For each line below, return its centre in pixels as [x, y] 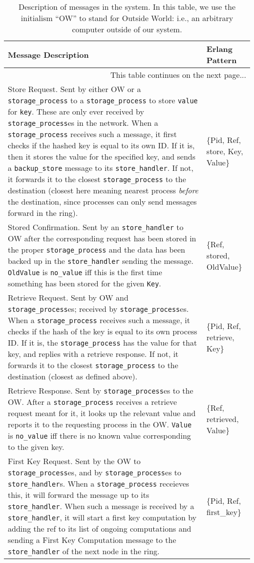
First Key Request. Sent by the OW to [74, 461]
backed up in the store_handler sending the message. [101, 261]
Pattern [222, 60]
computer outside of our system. [127, 29]
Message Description [48, 54]
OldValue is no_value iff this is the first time [85, 272]
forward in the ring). [43, 213]
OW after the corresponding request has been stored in [102, 238]
